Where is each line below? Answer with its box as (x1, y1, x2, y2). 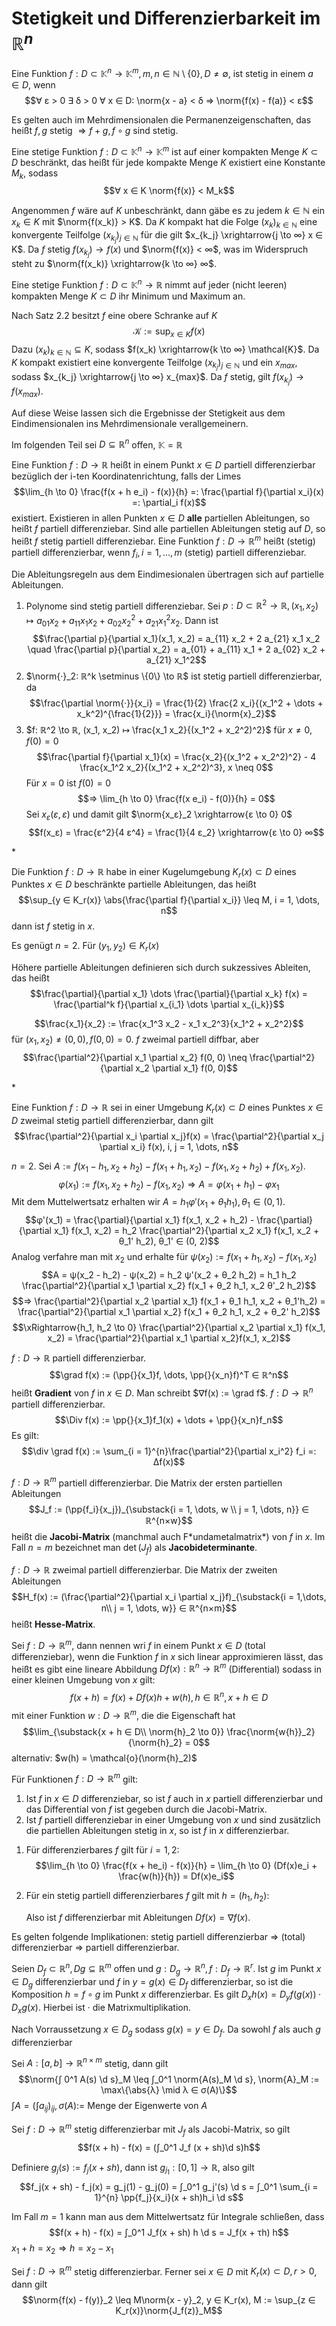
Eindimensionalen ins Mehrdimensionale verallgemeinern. (11, 417, 249, 429)
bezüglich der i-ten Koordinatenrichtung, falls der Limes (11, 470, 242, 482)
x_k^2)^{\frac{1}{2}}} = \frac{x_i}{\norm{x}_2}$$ (76, 707, 277, 719)
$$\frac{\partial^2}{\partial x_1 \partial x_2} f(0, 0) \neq (22, 1051, 248, 1063)
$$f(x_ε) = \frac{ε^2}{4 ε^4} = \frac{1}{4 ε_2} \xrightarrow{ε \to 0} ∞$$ (28, 826, 325, 838)
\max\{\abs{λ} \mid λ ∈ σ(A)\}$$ (100, 2084, 238, 2096)
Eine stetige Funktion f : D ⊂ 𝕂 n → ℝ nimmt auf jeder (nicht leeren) (11, 277, 288, 291)
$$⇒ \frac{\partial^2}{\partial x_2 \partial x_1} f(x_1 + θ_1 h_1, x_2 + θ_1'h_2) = (12, 1295, 326, 1307)
